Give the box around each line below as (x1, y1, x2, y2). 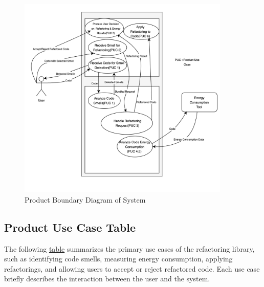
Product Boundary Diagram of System (25, 194, 146, 205)
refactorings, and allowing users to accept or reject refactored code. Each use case (4, 263, 260, 274)
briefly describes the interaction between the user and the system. (4, 273, 210, 284)
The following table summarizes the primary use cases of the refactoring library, (4, 243, 255, 254)
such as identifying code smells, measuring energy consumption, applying (4, 253, 233, 264)
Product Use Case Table (4, 219, 136, 235)
